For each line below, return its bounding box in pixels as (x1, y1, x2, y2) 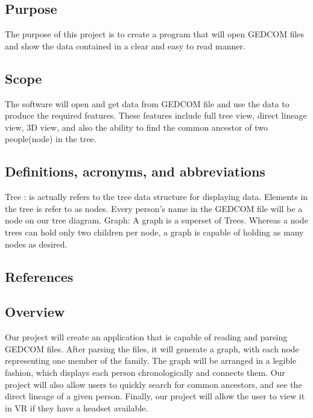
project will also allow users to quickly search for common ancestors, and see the (5, 378, 302, 390)
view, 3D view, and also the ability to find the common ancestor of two (5, 120, 268, 133)
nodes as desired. (5, 237, 68, 250)
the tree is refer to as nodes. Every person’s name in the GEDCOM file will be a (5, 202, 303, 214)
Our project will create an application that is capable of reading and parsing (5, 331, 288, 343)
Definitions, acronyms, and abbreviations (5, 162, 265, 181)
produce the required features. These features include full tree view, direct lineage (5, 109, 307, 122)
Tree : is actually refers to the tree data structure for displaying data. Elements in (5, 190, 308, 203)
